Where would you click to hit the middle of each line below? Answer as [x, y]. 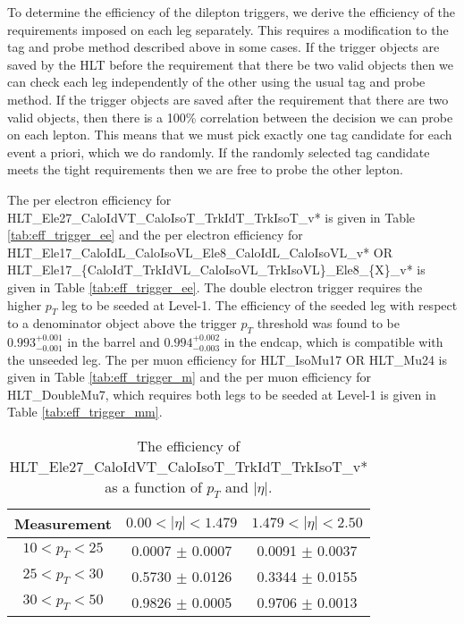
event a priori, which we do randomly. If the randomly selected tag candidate [219, 152]
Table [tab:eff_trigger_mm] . [85, 412]
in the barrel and [114, 342]
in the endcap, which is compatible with [333, 342]
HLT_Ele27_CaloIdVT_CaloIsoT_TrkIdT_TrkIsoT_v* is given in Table [211, 217]
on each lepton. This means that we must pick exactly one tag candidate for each [230, 135]
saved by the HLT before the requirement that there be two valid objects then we [231, 64]
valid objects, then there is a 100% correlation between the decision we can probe [230, 117]
